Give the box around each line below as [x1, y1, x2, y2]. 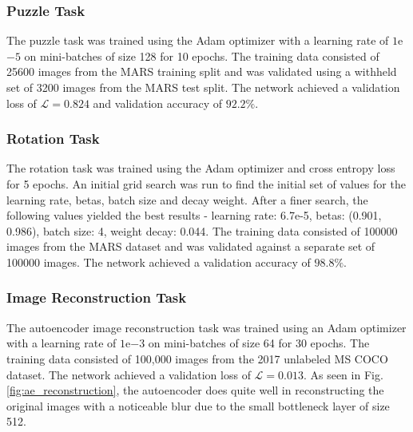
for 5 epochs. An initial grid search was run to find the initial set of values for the [6, 176, 406, 192]
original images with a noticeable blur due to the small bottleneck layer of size [6, 397, 390, 414]
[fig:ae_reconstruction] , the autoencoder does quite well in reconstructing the [6, 382, 384, 398]
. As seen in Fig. [303, 366, 383, 382]
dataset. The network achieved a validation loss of [6, 366, 251, 382]
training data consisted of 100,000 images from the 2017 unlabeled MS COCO [6, 350, 388, 367]
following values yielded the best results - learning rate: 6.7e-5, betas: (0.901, [6, 207, 382, 224]
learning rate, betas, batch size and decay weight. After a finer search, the [6, 191, 368, 208]
